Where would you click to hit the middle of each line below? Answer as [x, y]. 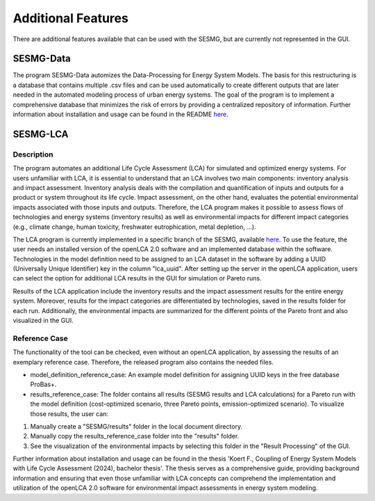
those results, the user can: [69, 413]
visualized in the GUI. [43, 321]
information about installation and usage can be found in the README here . [120, 114]
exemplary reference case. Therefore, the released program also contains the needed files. [143, 362]
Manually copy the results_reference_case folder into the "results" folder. [135, 436]
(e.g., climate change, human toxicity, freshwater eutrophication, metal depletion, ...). [134, 227]
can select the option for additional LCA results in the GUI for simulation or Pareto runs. [137, 278]
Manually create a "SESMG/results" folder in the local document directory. [136, 426]
